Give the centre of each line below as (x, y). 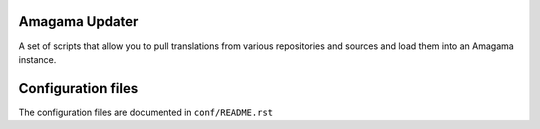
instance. (37, 59)
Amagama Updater (78, 21)
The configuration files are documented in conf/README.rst (146, 112)
